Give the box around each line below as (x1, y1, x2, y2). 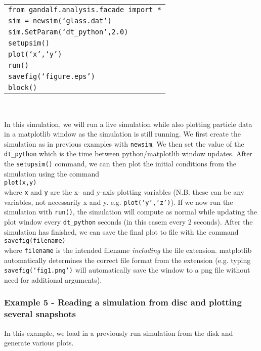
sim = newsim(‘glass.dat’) (8, 17, 112, 25)
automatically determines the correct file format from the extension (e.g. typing (4, 254, 251, 265)
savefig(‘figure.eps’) (8, 72, 95, 80)
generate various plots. (4, 337, 74, 348)
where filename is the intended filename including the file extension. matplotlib (4, 244, 252, 255)
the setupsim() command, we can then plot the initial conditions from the (4, 158, 237, 169)
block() (8, 83, 37, 92)
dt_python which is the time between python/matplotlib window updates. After (4, 148, 252, 159)
